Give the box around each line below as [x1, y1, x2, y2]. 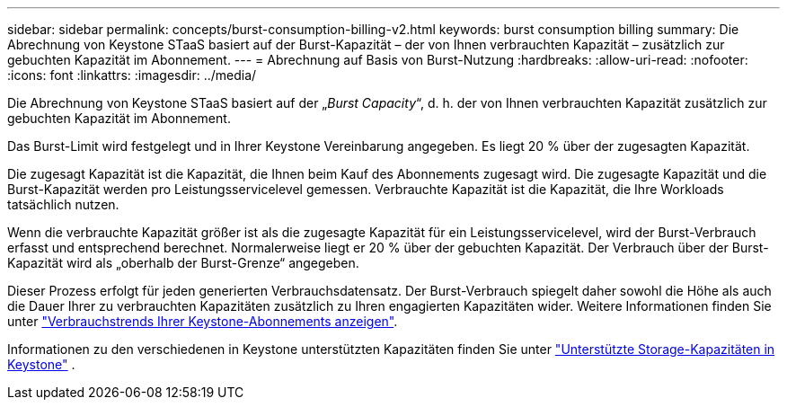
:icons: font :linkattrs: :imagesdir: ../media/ [7, 67, 257, 83]
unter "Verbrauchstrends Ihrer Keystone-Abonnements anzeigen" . [7, 314, 398, 329]
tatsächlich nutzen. [7, 197, 119, 212]
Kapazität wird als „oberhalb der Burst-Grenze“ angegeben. [7, 255, 359, 270]
